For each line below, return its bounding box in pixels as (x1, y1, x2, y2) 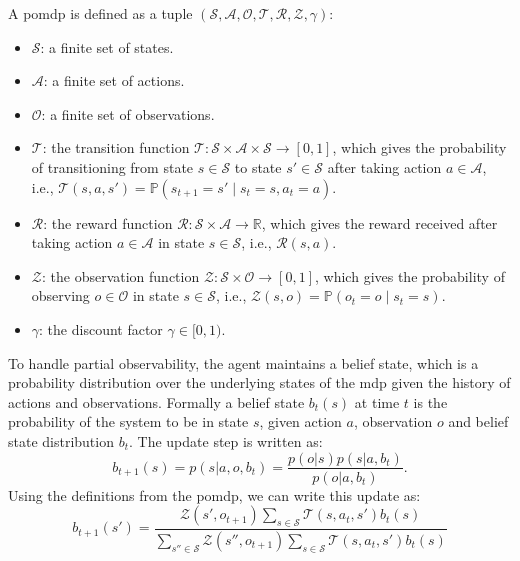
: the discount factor (39, 318, 163, 339)
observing (31, 285, 90, 306)
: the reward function (43, 212, 173, 233)
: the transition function (42, 137, 190, 158)
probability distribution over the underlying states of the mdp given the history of (8, 372, 511, 393)
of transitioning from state (31, 156, 194, 177)
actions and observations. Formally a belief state (8, 391, 305, 412)
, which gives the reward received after (261, 212, 498, 233)
